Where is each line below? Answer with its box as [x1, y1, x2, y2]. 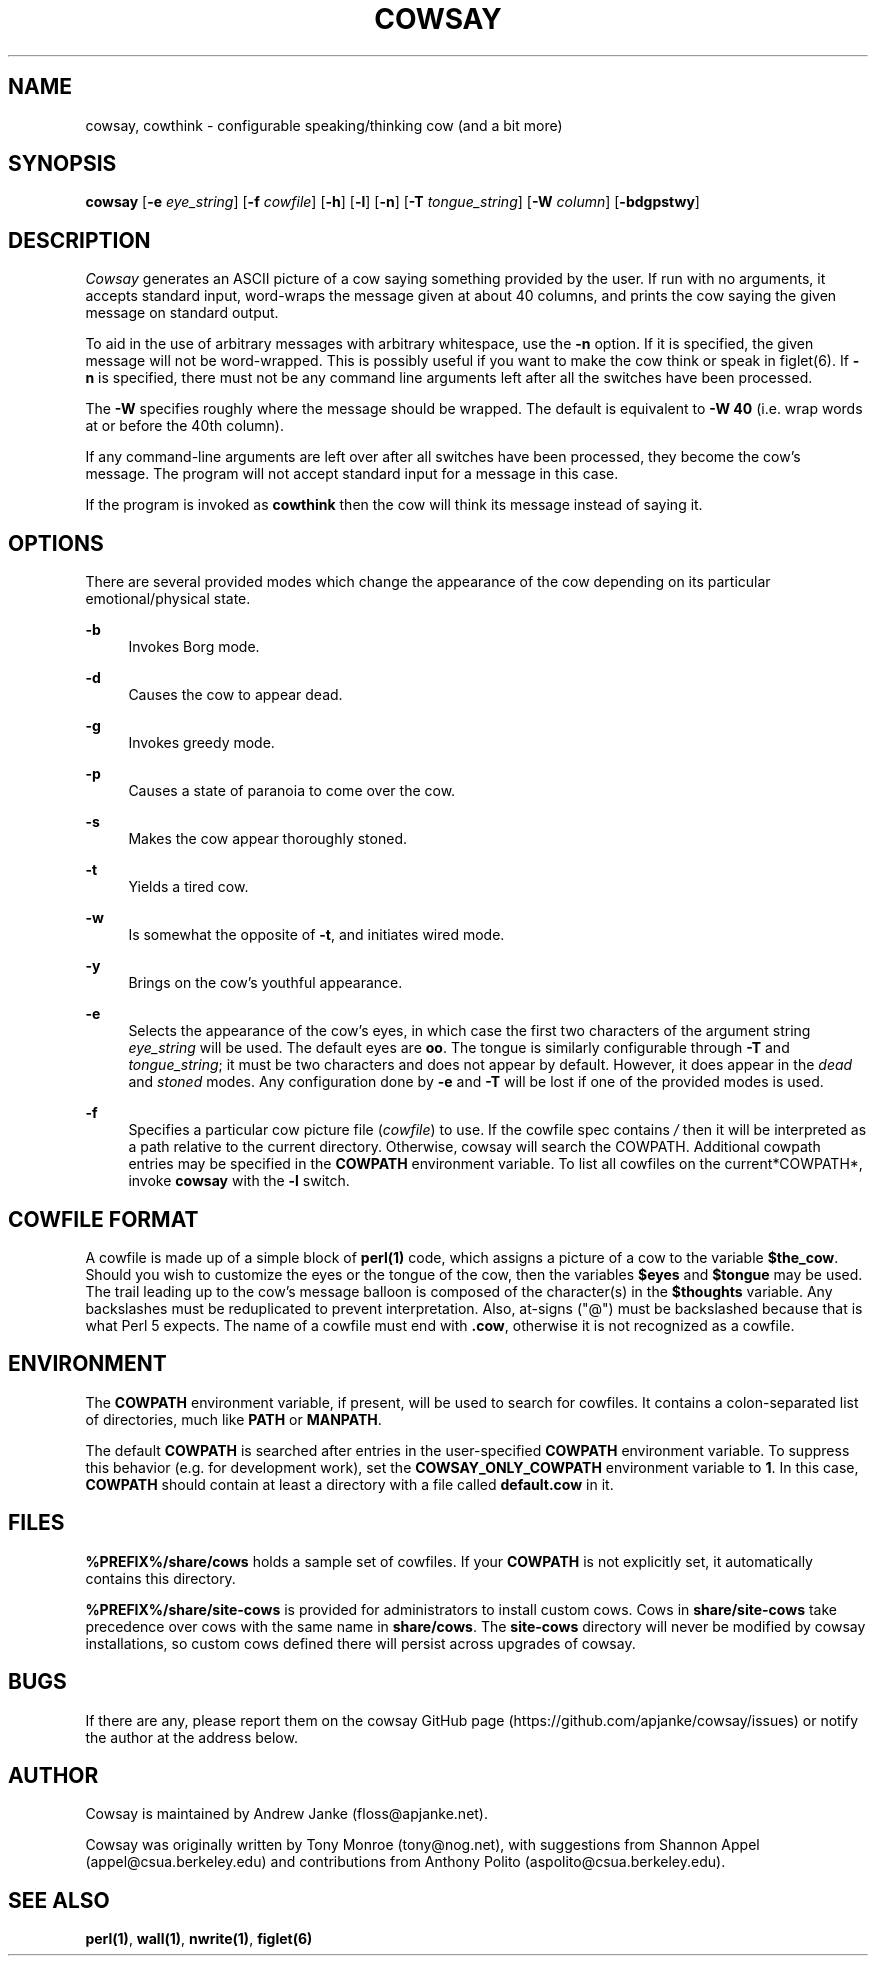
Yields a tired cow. [128, 878, 249, 896]
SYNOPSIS [8, 151, 117, 177]
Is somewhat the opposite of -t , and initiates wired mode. [128, 926, 505, 944]
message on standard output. [85, 304, 279, 322]
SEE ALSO [8, 1887, 110, 1913]
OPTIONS [8, 530, 104, 556]
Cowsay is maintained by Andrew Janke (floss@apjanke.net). [85, 1805, 489, 1823]
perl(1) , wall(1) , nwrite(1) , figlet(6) [85, 1930, 313, 1948]
